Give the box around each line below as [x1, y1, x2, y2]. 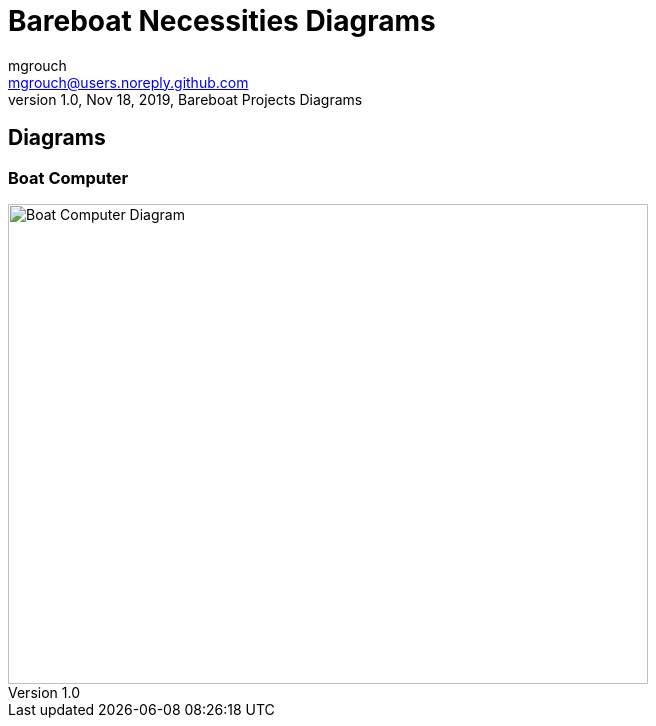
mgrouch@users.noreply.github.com [8, 73, 249, 91]
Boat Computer [8, 167, 129, 188]
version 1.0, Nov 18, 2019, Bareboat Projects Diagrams [8, 90, 363, 108]
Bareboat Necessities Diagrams [8, 4, 436, 38]
